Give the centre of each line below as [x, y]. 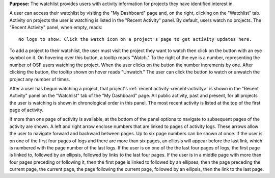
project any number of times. [40, 79]
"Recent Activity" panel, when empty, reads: [56, 28]
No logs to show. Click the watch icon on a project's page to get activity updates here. [135, 39]
